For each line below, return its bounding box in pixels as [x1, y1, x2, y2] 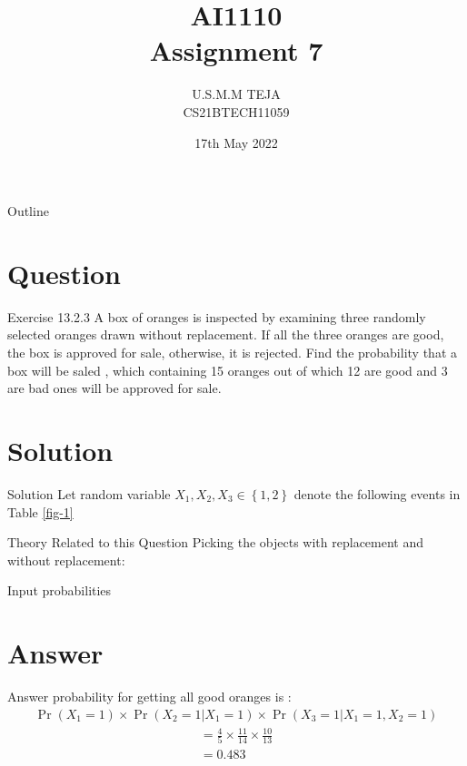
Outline [7, 201, 49, 221]
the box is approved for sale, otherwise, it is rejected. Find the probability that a [7, 343, 457, 361]
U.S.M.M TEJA [192, 84, 281, 103]
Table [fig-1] [7, 502, 74, 521]
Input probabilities [7, 581, 112, 600]
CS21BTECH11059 [183, 102, 290, 121]
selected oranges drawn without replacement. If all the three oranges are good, [7, 325, 444, 344]
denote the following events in [293, 484, 461, 503]
